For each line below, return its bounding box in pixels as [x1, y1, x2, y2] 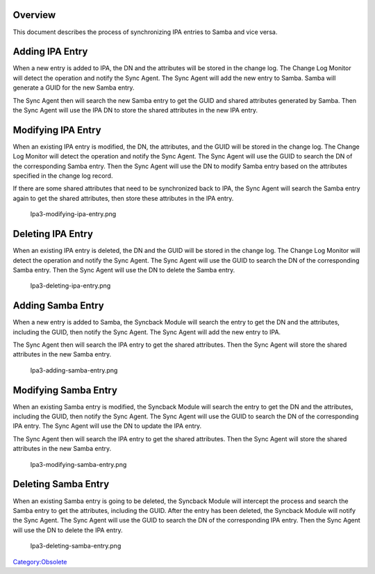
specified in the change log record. [12, 172, 113, 180]
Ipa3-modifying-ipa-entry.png [30, 210, 117, 218]
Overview [12, 9, 56, 21]
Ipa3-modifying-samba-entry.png [30, 460, 127, 468]
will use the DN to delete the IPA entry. [12, 525, 123, 534]
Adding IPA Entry [12, 46, 88, 58]
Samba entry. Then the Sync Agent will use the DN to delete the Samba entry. [12, 265, 235, 274]
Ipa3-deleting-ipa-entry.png [30, 281, 111, 290]
